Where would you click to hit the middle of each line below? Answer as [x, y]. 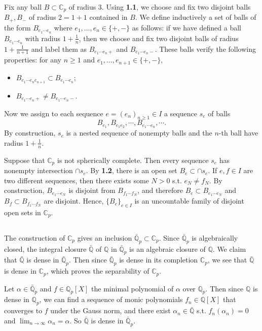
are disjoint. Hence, [74, 201]
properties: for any [33, 60]
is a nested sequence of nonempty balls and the [139, 133]
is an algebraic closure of [167, 249]
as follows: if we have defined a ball [186, 27]
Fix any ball [23, 7]
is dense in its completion [159, 260]
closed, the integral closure [45, 249]
